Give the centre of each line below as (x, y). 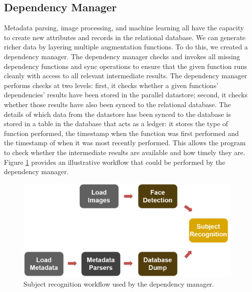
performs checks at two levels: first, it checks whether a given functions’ (111, 85)
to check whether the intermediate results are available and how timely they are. (125, 152)
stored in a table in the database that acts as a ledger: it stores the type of (116, 124)
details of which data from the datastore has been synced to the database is (117, 114)
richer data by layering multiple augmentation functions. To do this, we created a (126, 47)
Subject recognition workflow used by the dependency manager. (119, 283)
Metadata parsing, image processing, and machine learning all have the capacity (124, 28)
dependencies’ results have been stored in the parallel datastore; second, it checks (126, 95)
